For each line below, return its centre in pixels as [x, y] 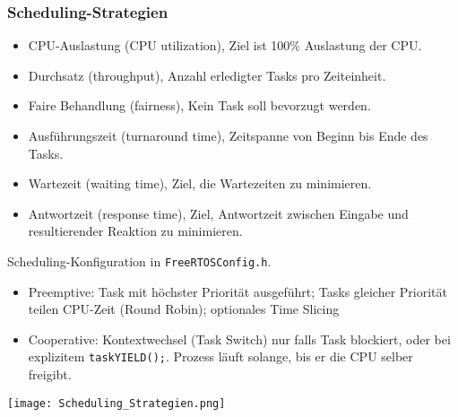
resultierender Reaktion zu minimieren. [135, 231]
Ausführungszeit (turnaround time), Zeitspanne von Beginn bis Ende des [228, 135]
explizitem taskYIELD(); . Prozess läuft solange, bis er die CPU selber [220, 356]
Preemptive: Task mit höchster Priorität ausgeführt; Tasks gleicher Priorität [238, 291]
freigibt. [50, 374]
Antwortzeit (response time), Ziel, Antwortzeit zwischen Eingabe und [218, 213]
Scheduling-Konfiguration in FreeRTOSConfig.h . [139, 261]
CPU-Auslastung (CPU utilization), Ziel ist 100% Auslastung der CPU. [225, 45]
